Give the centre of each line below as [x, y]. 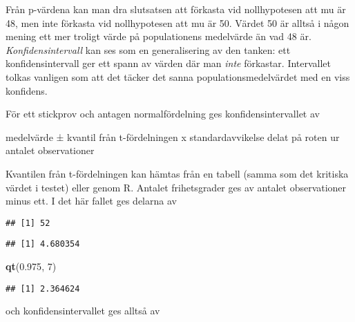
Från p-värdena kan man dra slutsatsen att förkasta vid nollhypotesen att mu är [176, 9]
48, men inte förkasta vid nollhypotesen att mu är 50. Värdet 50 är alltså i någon [177, 22]
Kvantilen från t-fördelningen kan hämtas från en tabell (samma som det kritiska [177, 173]
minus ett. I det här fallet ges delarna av [91, 201]
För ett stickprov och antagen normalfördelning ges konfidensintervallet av [163, 114]
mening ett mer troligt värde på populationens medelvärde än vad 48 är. [159, 36]
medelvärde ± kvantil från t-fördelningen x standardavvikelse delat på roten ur [173, 136]
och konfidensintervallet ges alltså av [83, 311]
